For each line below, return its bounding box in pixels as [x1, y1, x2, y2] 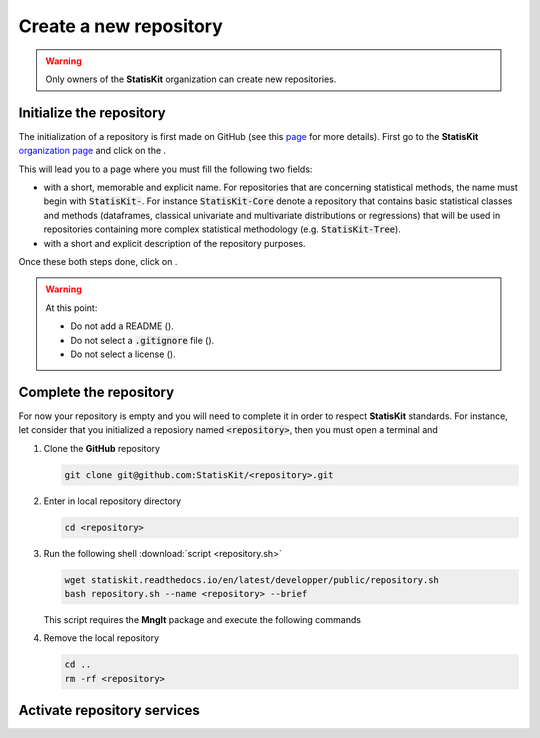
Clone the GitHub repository [43, 442, 160, 454]
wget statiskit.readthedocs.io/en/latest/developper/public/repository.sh [64, 574, 440, 585]
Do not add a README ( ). [70, 320, 174, 332]
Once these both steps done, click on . [18, 255, 178, 267]
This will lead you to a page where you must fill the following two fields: [18, 163, 313, 175]
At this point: [45, 301, 98, 314]
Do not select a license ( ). [70, 348, 176, 360]
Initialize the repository [18, 104, 167, 121]
